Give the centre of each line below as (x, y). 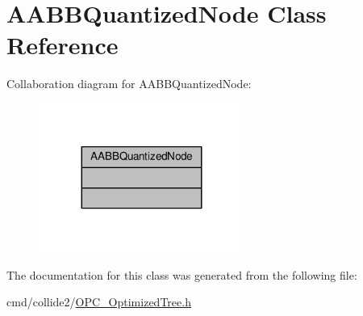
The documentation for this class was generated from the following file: (182, 274)
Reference (63, 45)
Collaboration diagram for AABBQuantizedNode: (129, 84)
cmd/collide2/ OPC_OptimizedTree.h (99, 302)
